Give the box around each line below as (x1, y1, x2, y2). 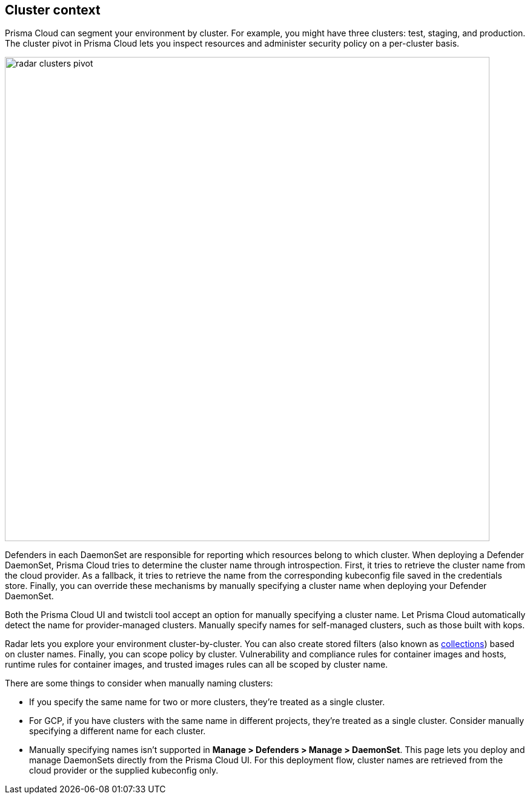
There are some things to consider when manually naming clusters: (5, 678, 273, 689)
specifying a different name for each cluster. (29, 726, 206, 737)
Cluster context (5, 2, 101, 18)
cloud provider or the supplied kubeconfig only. (29, 765, 219, 776)
